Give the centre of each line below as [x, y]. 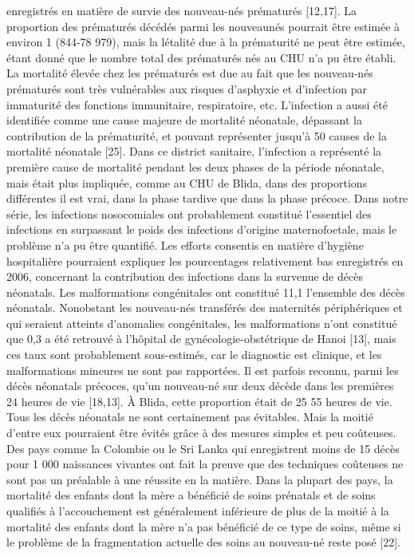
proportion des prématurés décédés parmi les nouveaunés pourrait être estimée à [203, 26]
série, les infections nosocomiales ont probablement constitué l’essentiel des [189, 213]
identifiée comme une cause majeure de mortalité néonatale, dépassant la [184, 120]
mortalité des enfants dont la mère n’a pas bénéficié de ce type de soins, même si [204, 526]
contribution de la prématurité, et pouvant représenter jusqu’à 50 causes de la [197, 135]
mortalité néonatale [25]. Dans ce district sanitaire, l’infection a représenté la [194, 151]
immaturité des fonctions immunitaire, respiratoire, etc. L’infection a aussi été [197, 104]
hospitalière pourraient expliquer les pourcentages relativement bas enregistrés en [205, 260]
